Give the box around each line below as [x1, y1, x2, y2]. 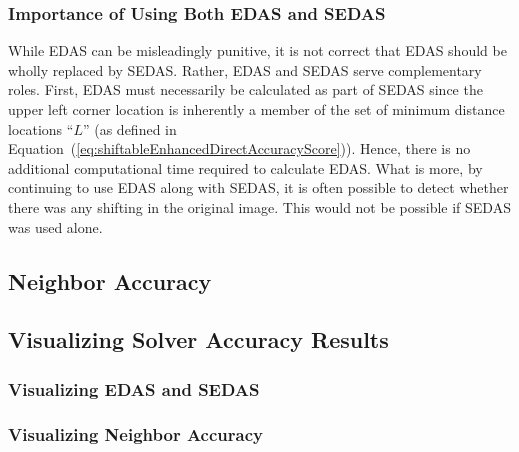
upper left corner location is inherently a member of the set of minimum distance [8, 99, 505, 119]
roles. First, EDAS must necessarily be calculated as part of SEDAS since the [8, 79, 483, 100]
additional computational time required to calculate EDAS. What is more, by [8, 157, 483, 178]
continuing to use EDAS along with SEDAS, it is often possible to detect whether [8, 177, 509, 198]
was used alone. [8, 216, 103, 237]
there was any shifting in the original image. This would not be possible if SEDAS [8, 196, 511, 217]
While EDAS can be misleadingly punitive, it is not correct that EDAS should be [8, 40, 507, 61]
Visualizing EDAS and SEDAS [8, 376, 260, 401]
